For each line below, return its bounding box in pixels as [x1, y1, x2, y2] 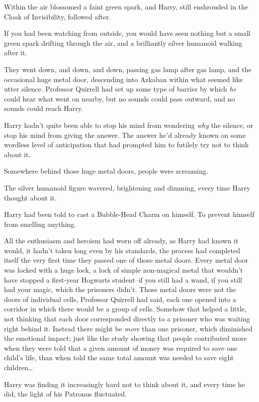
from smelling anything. [4, 218, 77, 229]
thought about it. [4, 192, 57, 202]
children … [4, 362, 33, 372]
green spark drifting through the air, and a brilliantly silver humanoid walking [4, 37, 243, 48]
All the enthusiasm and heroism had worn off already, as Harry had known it [4, 235, 239, 246]
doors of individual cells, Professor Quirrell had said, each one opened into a [4, 294, 237, 304]
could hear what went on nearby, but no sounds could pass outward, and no [4, 93, 235, 103]
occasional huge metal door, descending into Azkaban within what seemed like [4, 74, 243, 84]
